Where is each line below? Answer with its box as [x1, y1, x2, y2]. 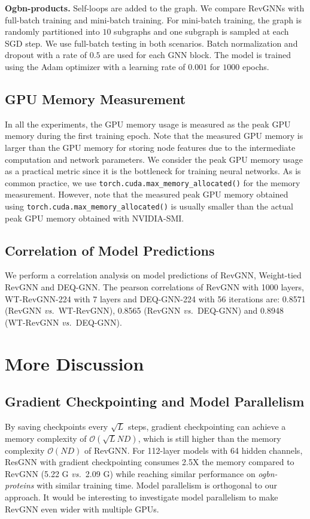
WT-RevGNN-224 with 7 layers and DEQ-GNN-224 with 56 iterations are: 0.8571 [5, 292, 306, 305]
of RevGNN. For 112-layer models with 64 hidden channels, [84, 444, 303, 456]
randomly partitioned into [5, 25, 100, 38]
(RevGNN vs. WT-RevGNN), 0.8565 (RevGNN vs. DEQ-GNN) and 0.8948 [5, 304, 284, 317]
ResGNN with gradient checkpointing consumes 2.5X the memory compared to [5, 456, 294, 468]
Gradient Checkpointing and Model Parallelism [5, 392, 305, 411]
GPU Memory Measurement [5, 89, 186, 108]
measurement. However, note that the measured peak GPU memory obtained [5, 188, 288, 201]
